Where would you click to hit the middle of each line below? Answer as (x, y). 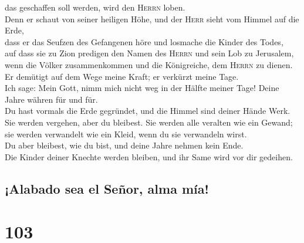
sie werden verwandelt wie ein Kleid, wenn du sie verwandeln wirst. (126, 134)
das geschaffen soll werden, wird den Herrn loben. (95, 7)
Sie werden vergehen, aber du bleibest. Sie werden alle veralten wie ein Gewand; (149, 122)
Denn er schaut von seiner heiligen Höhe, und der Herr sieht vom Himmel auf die (152, 18)
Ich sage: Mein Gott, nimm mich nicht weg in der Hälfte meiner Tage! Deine (142, 88)
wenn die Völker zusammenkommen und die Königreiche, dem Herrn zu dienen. (149, 64)
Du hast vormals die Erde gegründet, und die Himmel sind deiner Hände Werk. (148, 111)
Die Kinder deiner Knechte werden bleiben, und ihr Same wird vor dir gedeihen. (149, 156)
